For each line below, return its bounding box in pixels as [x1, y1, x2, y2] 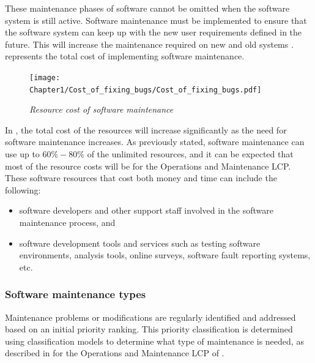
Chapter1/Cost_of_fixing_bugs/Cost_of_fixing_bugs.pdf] [29, 85, 262, 94]
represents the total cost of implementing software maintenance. [5, 50, 245, 62]
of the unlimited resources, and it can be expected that [87, 148, 294, 160]
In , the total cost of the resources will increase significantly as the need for [5, 123, 287, 136]
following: [5, 183, 41, 196]
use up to [5, 148, 40, 160]
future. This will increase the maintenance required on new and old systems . [5, 37, 294, 50]
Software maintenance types [5, 286, 146, 302]
